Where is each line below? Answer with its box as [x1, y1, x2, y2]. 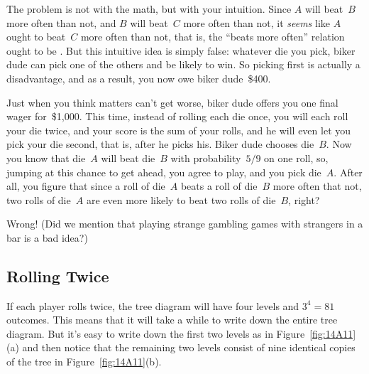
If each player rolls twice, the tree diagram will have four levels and [6, 298, 299, 313]
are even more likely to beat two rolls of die [86, 192, 276, 207]
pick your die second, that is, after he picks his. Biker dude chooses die [6, 137, 314, 151]
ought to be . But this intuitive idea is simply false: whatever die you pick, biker [6, 43, 356, 58]
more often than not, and [6, 15, 116, 30]
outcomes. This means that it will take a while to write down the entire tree [6, 312, 338, 327]
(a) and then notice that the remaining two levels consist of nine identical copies [6, 340, 356, 355]
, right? [288, 192, 320, 207]
